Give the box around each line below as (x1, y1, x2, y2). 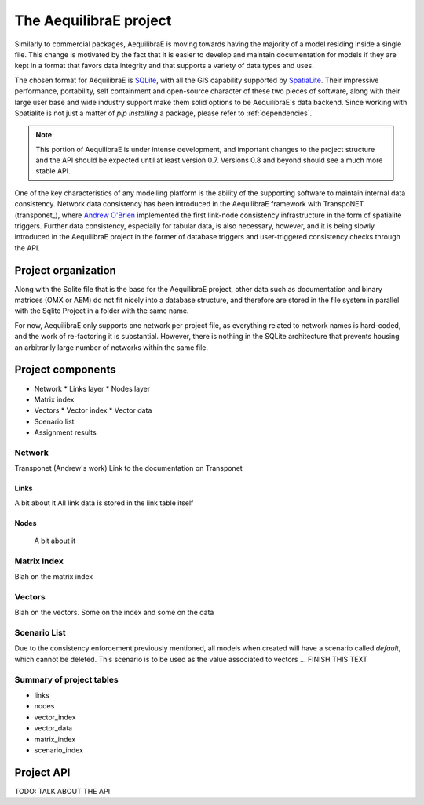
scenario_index (34, 745, 84, 755)
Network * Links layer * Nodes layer (34, 384, 151, 393)
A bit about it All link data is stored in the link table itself (14, 498, 194, 508)
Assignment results (34, 428, 97, 437)
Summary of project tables (14, 674, 119, 685)
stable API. (35, 166, 71, 176)
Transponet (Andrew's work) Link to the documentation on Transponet (14, 464, 243, 473)
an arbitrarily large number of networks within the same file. (14, 342, 208, 352)
